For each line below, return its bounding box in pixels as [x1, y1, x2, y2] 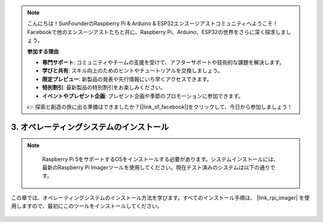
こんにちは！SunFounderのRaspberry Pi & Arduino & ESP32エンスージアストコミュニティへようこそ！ [27, 20, 278, 27]
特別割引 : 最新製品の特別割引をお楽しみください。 [42, 84, 166, 91]
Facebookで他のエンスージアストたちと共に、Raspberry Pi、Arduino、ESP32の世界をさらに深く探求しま [27, 28, 287, 35]
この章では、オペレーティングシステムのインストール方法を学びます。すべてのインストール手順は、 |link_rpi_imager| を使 [11, 194, 310, 201]
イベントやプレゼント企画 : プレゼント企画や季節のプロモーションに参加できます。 [42, 92, 244, 99]
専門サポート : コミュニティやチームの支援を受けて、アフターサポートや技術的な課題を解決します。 [42, 59, 285, 66]
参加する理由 [27, 48, 59, 55]
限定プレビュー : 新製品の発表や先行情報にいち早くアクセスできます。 [42, 75, 212, 83]
